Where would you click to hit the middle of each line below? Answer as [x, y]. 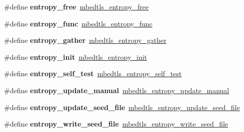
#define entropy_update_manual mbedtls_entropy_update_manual [117, 90]
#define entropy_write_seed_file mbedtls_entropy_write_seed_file [116, 124]
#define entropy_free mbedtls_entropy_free [76, 6]
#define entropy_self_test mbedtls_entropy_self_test [93, 73]
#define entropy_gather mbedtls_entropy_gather [85, 40]
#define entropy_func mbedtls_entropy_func [78, 23]
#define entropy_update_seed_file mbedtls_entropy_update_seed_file [122, 107]
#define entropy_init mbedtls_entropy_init [75, 57]
